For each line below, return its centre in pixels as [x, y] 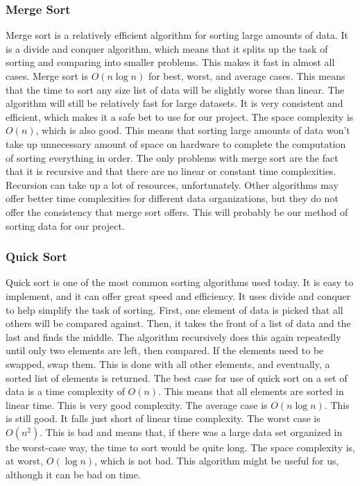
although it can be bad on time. [73, 475]
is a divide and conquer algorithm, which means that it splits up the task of [167, 48]
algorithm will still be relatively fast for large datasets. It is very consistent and [174, 103]
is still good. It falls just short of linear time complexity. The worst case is [163, 418]
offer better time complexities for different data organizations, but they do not [172, 198]
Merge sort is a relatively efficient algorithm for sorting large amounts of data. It [177, 35]
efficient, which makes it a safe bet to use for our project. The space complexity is [180, 116]
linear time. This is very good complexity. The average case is [137, 404]
